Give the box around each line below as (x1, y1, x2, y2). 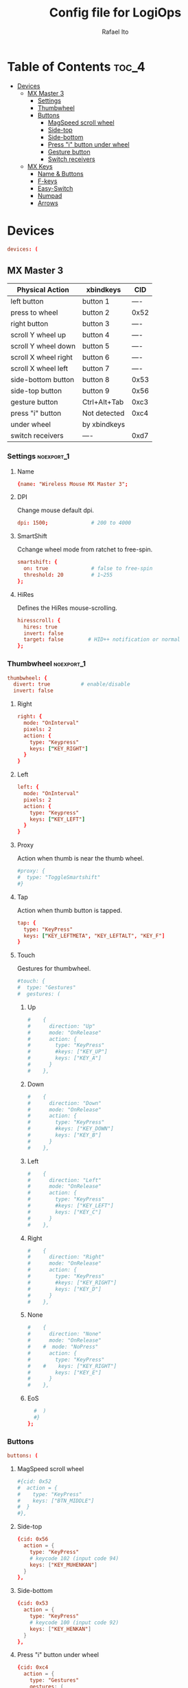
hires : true (23, 623, 58, 631)
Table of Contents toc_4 (7, 59, 145, 74)
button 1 (82, 297, 110, 306)
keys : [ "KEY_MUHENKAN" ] (30, 1561, 97, 1568)
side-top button (10, 386, 62, 396)
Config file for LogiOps (49, 5, 182, 21)
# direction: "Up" (27, 1022, 96, 1030)
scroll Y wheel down (10, 341, 76, 351)
